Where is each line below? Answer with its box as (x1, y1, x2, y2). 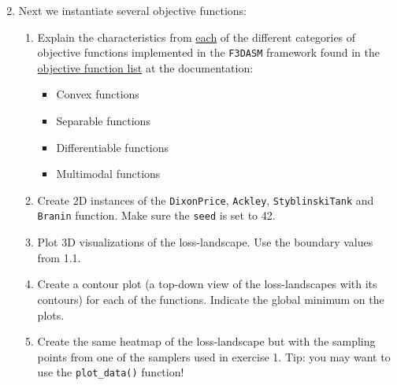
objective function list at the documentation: (37, 59, 254, 76)
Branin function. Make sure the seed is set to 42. (37, 207, 276, 224)
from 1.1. (37, 249, 81, 265)
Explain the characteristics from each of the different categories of (37, 28, 356, 45)
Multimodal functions (56, 165, 161, 182)
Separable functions (56, 113, 150, 129)
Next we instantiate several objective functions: (18, 2, 247, 18)
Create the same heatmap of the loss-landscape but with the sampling (37, 333, 376, 350)
